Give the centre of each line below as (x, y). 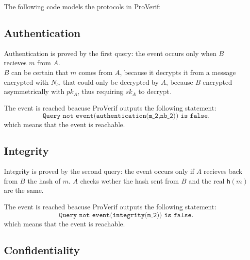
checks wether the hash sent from (130, 180)
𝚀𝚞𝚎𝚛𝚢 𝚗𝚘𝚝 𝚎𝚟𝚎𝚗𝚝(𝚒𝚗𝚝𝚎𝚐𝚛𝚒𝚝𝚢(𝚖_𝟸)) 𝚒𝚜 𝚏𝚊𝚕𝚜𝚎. (126, 215)
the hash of (44, 180)
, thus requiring (100, 91)
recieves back (223, 171)
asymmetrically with (34, 91)
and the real (207, 180)
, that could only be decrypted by (109, 82)
